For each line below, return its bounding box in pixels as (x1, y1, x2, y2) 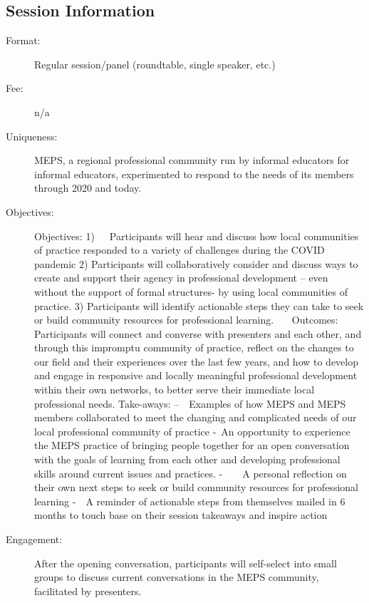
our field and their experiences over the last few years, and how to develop (34, 354, 359, 368)
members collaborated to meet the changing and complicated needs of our (34, 410, 357, 425)
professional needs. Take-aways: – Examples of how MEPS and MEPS (34, 396, 346, 411)
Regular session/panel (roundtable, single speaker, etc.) (34, 56, 276, 71)
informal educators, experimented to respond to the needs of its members (34, 166, 354, 181)
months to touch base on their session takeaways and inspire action (34, 507, 328, 522)
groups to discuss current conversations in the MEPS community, (34, 569, 319, 584)
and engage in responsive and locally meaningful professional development (34, 368, 358, 383)
